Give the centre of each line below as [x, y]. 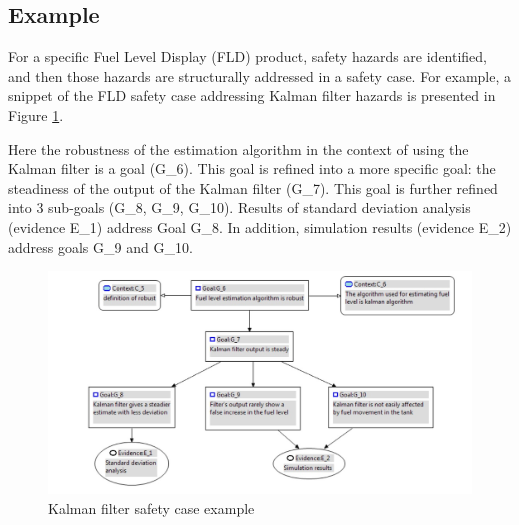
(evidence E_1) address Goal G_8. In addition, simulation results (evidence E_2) [260, 226]
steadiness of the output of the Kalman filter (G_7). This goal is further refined [253, 187]
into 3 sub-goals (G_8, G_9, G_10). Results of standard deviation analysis [239, 207]
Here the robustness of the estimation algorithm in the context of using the [238, 148]
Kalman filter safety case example [151, 507]
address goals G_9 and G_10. [100, 246]
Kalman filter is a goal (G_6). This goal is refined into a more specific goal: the [252, 168]
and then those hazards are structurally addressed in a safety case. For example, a [260, 75]
